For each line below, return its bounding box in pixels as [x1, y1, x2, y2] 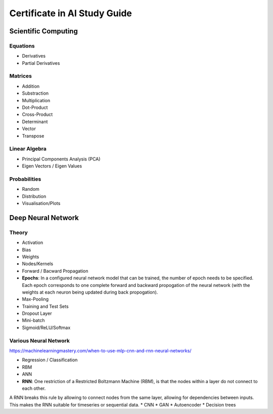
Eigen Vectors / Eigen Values [22, 163, 82, 169]
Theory [9, 229, 28, 236]
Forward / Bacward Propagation [22, 268, 88, 274]
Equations [9, 42, 35, 49]
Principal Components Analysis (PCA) [22, 156, 101, 162]
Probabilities [9, 175, 41, 182]
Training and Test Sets [22, 303, 69, 309]
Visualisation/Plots [22, 200, 61, 206]
